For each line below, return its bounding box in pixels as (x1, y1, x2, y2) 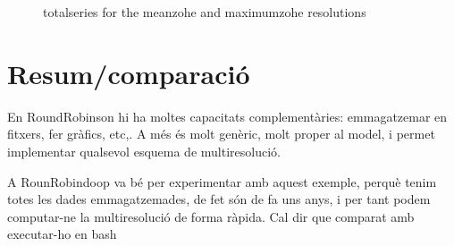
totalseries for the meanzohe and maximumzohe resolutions (43, 3, 366, 21)
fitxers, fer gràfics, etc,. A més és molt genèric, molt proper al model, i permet (7, 124, 435, 143)
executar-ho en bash (7, 225, 117, 243)
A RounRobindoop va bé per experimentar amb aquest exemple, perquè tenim (7, 172, 437, 191)
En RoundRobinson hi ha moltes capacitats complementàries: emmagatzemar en (7, 106, 448, 125)
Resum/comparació (7, 55, 250, 91)
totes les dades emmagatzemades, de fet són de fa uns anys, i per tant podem (7, 190, 431, 208)
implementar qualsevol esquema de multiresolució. (7, 141, 281, 160)
